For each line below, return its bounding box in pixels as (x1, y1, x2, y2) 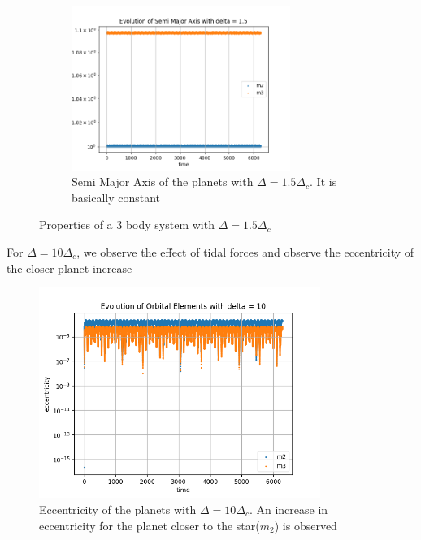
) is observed (274, 516, 337, 534)
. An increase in (249, 500, 328, 517)
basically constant (72, 188, 161, 205)
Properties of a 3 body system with (39, 216, 215, 233)
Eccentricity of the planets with (39, 500, 197, 517)
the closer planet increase (7, 259, 132, 276)
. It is (310, 173, 337, 190)
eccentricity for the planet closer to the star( (39, 516, 260, 534)
